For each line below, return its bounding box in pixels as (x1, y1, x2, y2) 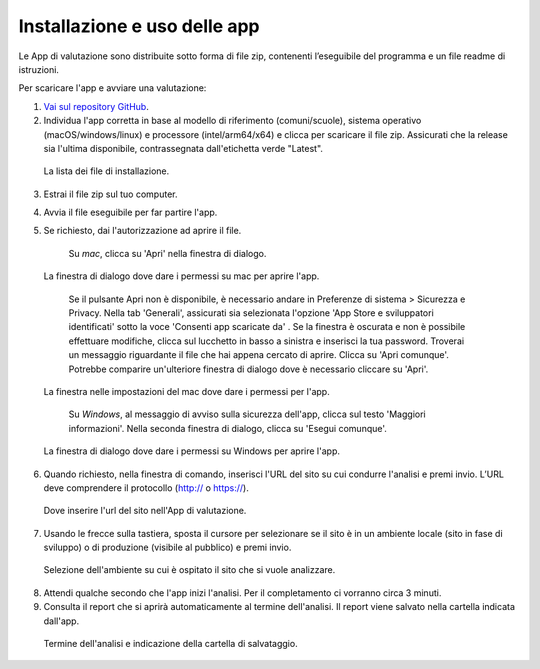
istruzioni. (18, 63, 60, 75)
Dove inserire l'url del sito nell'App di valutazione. (43, 505, 247, 517)
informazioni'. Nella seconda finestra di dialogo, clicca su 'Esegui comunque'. (68, 422, 387, 434)
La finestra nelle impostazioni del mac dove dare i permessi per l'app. (43, 385, 330, 397)
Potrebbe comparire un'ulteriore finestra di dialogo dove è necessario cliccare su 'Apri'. (68, 363, 429, 375)
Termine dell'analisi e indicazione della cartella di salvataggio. (43, 638, 299, 650)
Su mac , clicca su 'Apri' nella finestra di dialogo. (68, 247, 267, 259)
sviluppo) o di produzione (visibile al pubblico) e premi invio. (43, 541, 292, 554)
